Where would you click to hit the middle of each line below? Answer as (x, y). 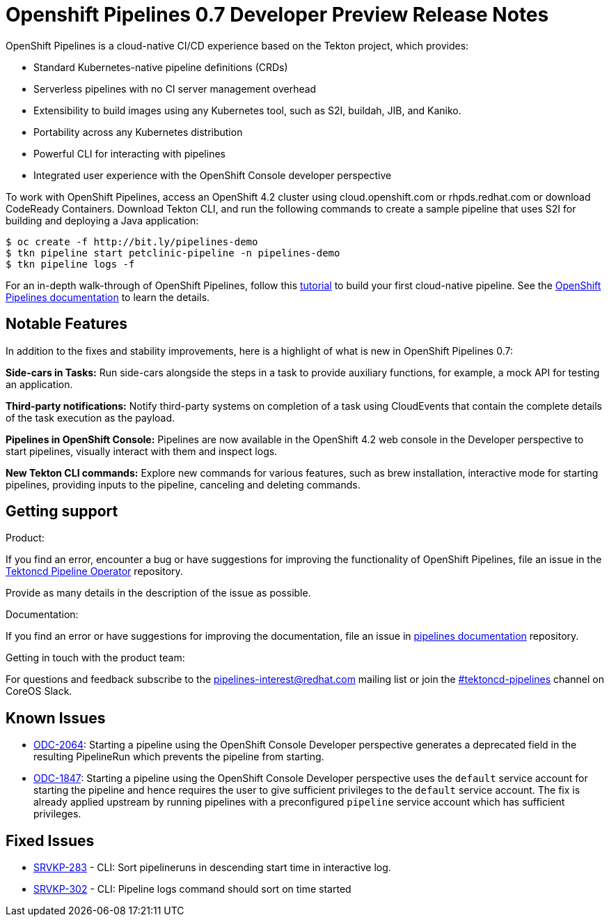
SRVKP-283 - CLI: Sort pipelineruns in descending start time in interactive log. (212, 868)
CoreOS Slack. (39, 691)
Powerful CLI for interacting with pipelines (129, 153)
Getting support (62, 512)
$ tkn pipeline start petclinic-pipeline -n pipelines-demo (173, 253)
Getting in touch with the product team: (95, 658)
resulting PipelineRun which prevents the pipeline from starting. (179, 757)
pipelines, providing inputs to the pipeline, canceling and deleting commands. (183, 484)
